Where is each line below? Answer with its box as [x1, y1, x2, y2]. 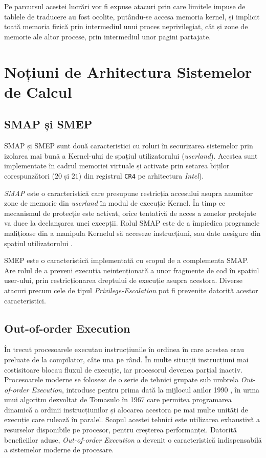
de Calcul [4, 81, 72, 102]
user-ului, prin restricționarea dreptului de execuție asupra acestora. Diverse [4, 275, 243, 286]
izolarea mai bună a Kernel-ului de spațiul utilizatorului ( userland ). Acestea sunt [4, 150, 258, 161]
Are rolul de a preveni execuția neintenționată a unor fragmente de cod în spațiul [4, 265, 259, 275]
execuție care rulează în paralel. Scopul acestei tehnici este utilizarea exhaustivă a [4, 414, 260, 425]
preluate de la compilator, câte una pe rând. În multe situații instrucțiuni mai [4, 354, 249, 364]
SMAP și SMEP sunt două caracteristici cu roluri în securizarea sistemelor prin [4, 140, 253, 151]
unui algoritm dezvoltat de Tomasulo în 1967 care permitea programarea [4, 394, 232, 405]
